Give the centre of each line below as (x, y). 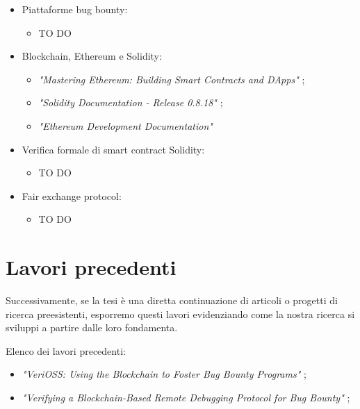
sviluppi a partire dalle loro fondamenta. (92, 327)
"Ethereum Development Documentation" (125, 125)
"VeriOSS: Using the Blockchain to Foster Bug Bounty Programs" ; (164, 374)
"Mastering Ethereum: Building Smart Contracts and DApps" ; (172, 79)
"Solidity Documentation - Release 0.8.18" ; (131, 102)
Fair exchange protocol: (72, 195)
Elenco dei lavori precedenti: (66, 350)
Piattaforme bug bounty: (75, 9)
